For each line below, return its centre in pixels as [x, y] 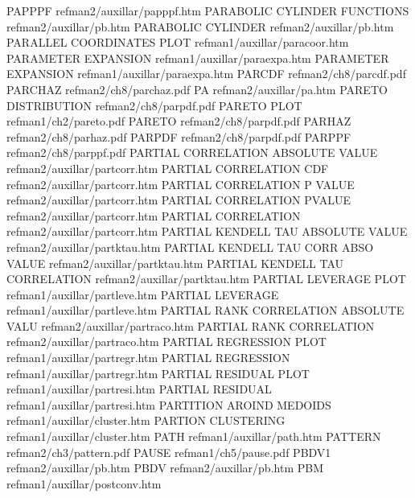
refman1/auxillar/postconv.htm [84, 483]
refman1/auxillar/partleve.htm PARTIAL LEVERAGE [143, 294]
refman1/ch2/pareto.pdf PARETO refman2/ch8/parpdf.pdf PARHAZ [179, 121]
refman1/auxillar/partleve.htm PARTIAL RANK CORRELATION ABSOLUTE [205, 310]
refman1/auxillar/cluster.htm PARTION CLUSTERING [146, 420]
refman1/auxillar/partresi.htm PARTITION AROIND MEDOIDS [169, 404]
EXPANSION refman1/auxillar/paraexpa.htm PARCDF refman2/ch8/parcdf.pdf [206, 74]
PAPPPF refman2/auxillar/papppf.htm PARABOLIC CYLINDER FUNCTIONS [208, 10]
